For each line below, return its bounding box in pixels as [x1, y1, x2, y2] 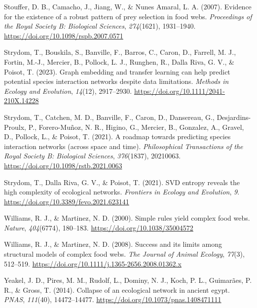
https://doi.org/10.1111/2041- [134, 85, 225, 96]
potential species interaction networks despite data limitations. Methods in [4, 76, 229, 86]
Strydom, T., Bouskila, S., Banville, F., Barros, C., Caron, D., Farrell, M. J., [4, 47, 236, 57]
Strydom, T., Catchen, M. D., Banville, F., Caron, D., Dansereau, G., [4, 112, 215, 122]
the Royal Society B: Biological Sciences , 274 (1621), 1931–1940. [4, 21, 196, 31]
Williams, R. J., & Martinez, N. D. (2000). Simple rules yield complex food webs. [4, 213, 250, 223]
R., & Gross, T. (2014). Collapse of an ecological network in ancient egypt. [4, 284, 230, 295]
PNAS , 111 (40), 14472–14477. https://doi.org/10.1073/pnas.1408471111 [4, 294, 221, 305]
